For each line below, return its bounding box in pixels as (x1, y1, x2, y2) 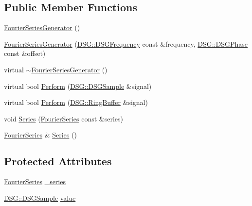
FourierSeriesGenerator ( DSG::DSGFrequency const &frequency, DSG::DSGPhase (4, 38, 248, 49)
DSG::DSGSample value (4, 192, 76, 203)
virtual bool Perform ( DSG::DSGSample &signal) (4, 81, 152, 91)
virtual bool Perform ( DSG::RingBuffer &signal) (4, 97, 148, 107)
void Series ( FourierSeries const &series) (4, 113, 124, 123)
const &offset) (4, 48, 46, 58)
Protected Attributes (4, 154, 112, 169)
